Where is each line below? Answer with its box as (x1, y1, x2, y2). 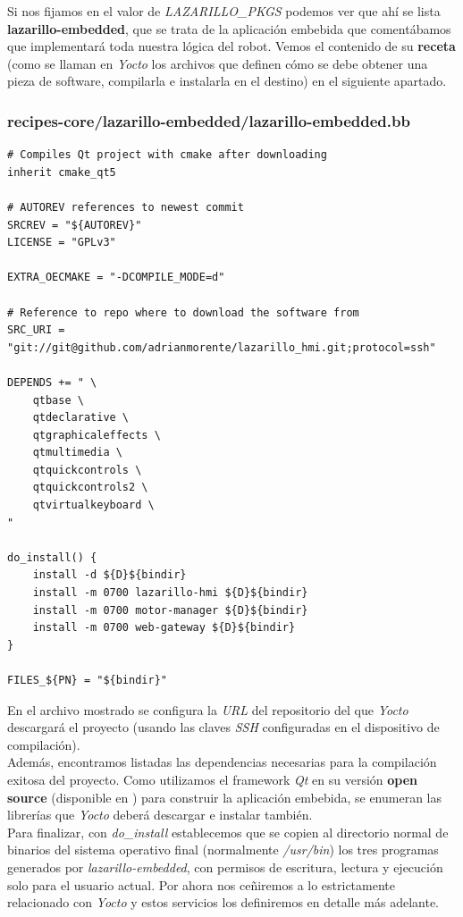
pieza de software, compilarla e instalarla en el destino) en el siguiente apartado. (7, 72, 447, 90)
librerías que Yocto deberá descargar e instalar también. (7, 805, 313, 824)
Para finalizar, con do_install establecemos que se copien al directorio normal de (7, 822, 449, 841)
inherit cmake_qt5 (7, 165, 116, 179)
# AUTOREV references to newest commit (7, 200, 244, 214)
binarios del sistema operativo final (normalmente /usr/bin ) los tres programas (7, 840, 439, 859)
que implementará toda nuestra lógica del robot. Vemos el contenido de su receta (7, 37, 456, 55)
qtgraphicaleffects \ (32, 428, 161, 442)
